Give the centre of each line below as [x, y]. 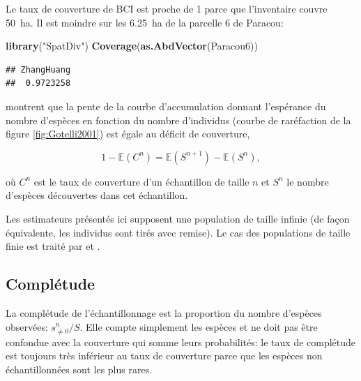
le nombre [308, 181]
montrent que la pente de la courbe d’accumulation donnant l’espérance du [166, 106]
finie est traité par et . [53, 246]
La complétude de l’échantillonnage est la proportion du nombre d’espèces [164, 312]
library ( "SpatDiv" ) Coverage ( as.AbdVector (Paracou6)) [132, 46]
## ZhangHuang [38, 69]
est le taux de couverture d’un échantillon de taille [141, 181]
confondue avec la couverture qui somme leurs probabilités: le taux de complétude [181, 342]
